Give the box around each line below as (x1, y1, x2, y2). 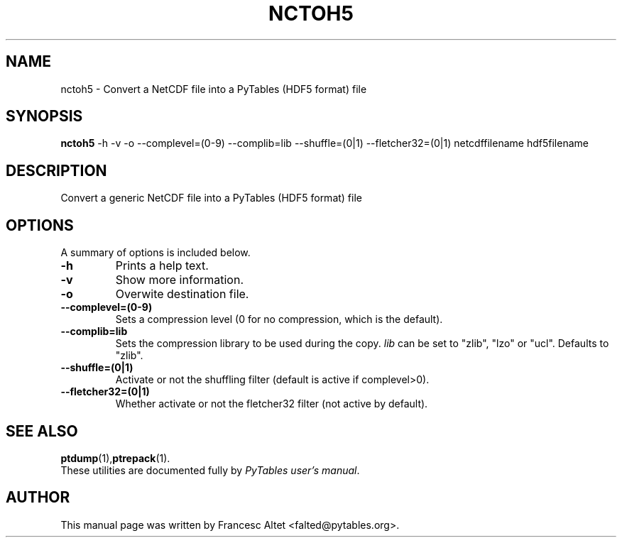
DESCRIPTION (6, 161, 107, 180)
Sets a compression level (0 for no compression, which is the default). (115, 313, 443, 326)
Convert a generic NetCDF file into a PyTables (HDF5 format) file (60, 192, 362, 204)
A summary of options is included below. (60, 246, 251, 259)
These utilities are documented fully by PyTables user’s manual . (60, 464, 360, 476)
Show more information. (115, 273, 244, 287)
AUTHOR (6, 488, 70, 507)
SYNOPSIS (6, 107, 83, 126)
